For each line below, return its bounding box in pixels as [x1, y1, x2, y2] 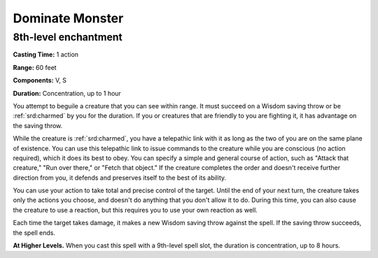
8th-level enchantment [13, 31, 122, 43]
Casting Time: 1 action [13, 50, 79, 59]
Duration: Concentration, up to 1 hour [13, 89, 122, 97]
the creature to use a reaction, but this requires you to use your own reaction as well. [13, 206, 258, 214]
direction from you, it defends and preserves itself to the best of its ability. [13, 173, 227, 182]
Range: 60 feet [13, 63, 57, 71]
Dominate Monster [13, 10, 124, 26]
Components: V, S [13, 76, 66, 85]
